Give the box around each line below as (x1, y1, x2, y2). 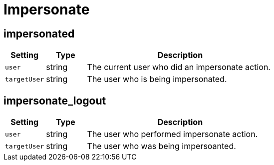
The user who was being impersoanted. (87, 141, 236, 151)
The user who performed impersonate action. (87, 129, 258, 139)
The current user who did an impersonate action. (87, 62, 271, 72)
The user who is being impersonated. (87, 74, 227, 84)
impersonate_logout (3, 94, 106, 107)
